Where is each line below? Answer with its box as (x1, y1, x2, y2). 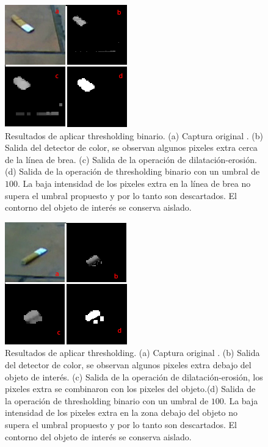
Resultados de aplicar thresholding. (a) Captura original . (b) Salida (5, 346, 260, 359)
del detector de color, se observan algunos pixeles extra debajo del (5, 358, 252, 371)
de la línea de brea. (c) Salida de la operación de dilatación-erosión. (5, 153, 257, 165)
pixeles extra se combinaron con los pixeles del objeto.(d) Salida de (5, 382, 256, 395)
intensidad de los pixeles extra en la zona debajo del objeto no (5, 406, 237, 419)
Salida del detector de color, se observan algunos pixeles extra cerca (5, 141, 258, 154)
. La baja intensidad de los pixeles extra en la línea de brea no (18, 176, 251, 189)
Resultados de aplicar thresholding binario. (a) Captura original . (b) (5, 129, 264, 142)
